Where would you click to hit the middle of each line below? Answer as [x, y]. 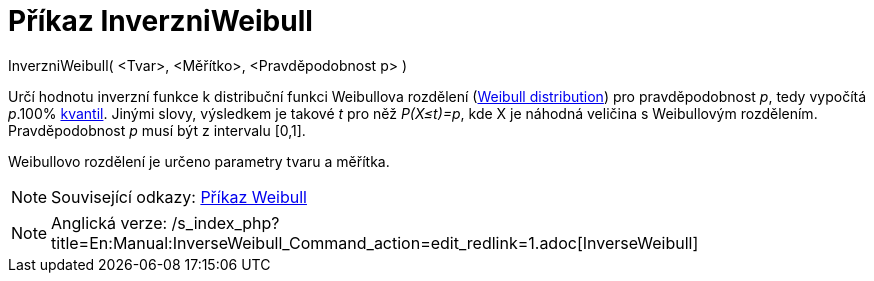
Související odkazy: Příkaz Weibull [179, 196]
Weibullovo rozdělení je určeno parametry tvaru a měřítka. [199, 161]
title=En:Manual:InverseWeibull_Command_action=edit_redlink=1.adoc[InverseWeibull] [375, 242]
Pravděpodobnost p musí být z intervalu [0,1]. [157, 130]
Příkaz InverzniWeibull [160, 21]
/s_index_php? [225, 222]
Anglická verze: [109, 222]
